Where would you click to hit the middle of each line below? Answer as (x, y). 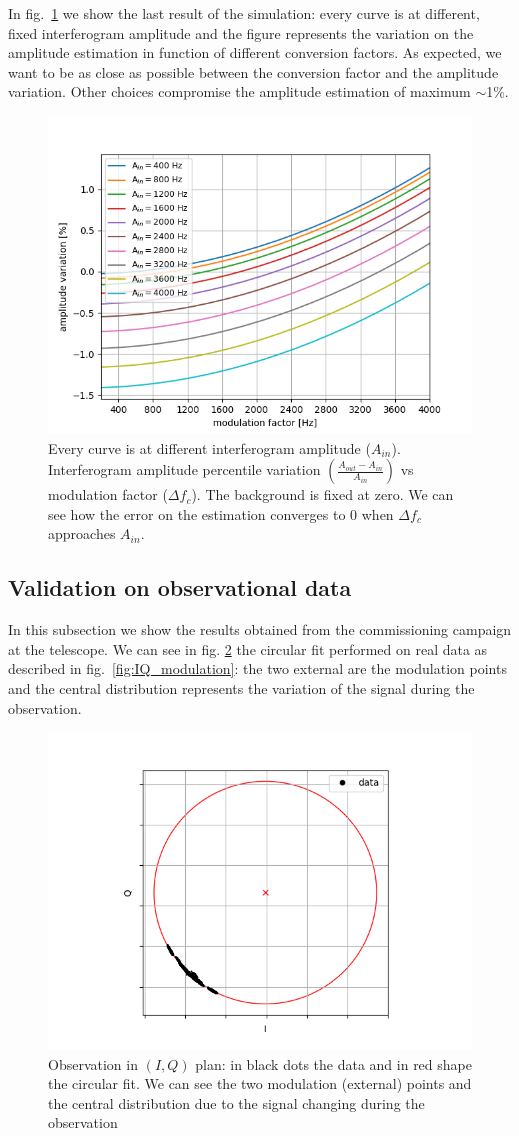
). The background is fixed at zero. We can (322, 494)
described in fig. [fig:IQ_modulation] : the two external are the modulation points (257, 668)
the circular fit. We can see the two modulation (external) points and (260, 1083)
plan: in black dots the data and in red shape (333, 1063)
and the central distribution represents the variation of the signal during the (241, 687)
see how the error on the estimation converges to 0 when (221, 513)
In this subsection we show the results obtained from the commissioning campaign (260, 629)
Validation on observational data (180, 587)
